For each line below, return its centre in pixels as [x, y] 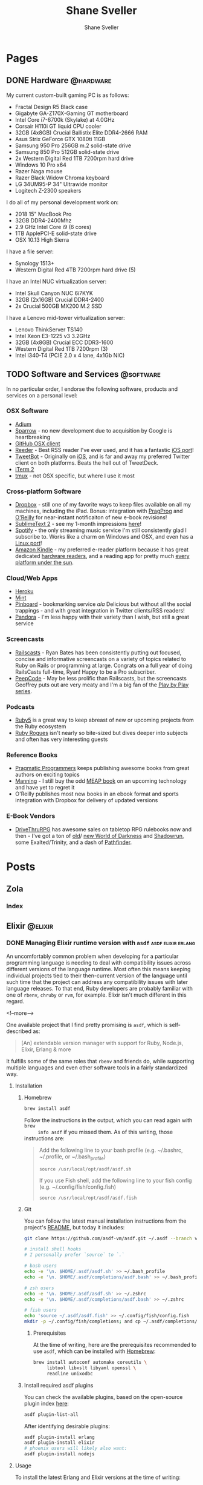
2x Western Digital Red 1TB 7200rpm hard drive [74, 158]
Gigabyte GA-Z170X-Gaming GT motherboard [72, 113]
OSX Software [27, 411]
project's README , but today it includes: [74, 1227]
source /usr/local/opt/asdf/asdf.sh [85, 1169]
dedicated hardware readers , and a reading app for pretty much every [102, 556]
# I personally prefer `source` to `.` [74, 1255]
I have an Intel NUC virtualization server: [56, 281]
